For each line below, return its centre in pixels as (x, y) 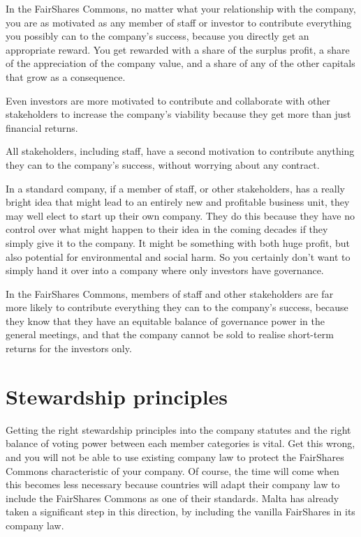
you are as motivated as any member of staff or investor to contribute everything (179, 22)
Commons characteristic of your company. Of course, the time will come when (172, 470)
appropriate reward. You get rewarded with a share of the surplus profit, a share (178, 49)
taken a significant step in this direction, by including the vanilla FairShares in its (180, 512)
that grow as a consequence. (66, 76)
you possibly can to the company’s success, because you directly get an (157, 36)
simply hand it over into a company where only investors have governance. (165, 270)
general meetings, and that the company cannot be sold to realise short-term (170, 334)
